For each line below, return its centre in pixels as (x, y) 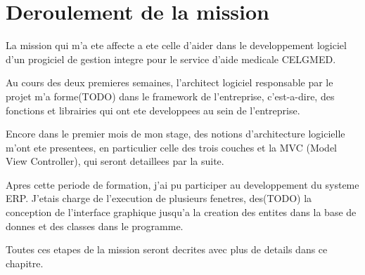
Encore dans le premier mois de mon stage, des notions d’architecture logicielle (175, 134)
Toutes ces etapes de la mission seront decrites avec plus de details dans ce (167, 249)
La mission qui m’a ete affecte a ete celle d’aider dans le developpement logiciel (176, 45)
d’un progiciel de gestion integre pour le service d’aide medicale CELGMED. (171, 59)
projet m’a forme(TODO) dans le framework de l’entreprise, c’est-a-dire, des (170, 96)
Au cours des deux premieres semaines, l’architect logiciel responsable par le (169, 82)
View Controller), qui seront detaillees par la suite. (115, 161)
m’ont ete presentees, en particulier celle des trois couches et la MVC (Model (172, 147)
